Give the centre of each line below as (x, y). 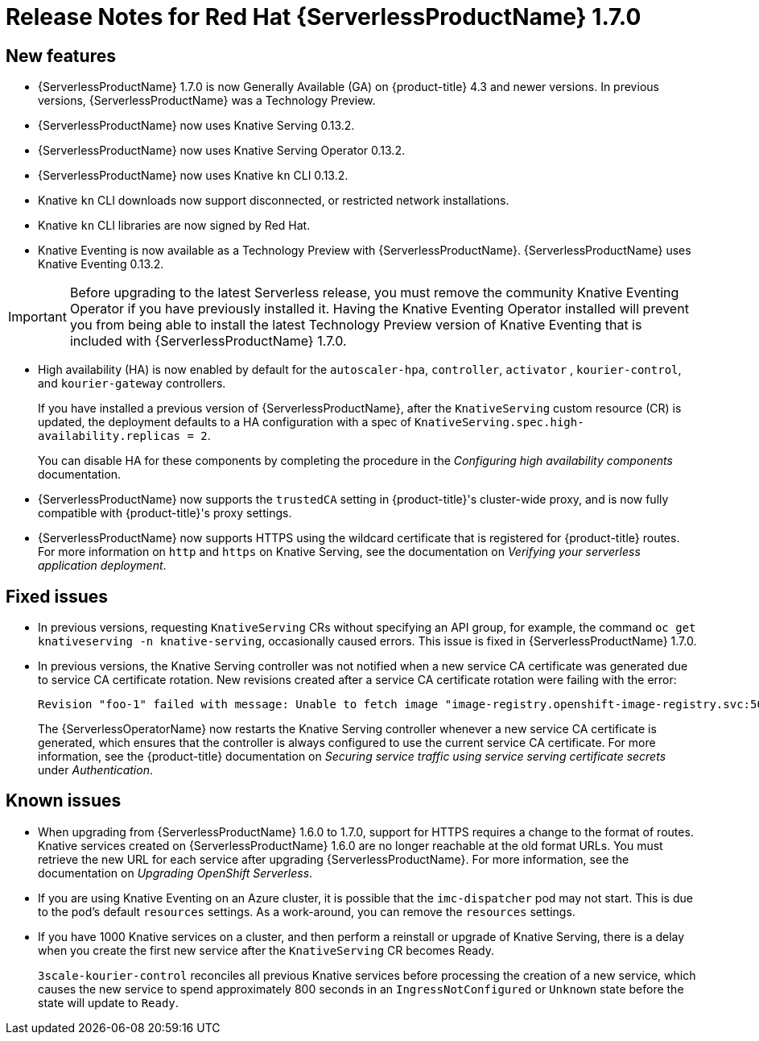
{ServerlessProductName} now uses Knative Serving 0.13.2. (196, 126)
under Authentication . (95, 770)
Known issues (64, 801)
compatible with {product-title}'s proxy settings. (165, 513)
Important (37, 317)
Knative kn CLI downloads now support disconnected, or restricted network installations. (274, 201)
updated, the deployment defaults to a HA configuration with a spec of (225, 422)
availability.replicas (109, 436)
